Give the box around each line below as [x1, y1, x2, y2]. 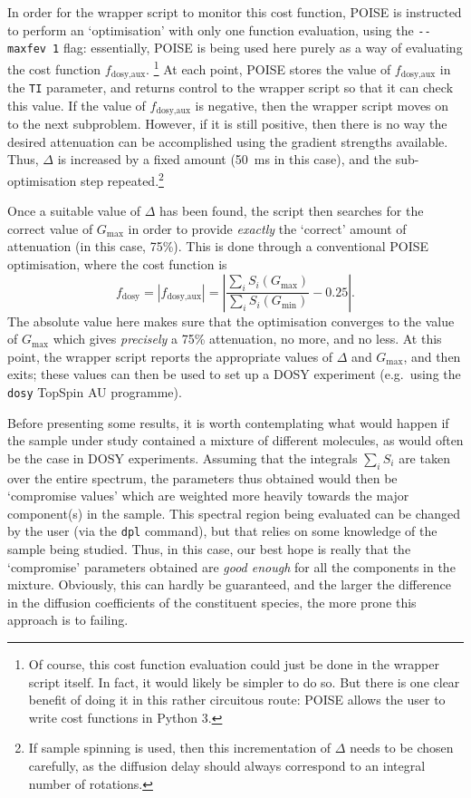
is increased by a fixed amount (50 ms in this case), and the [57, 150, 391, 169]
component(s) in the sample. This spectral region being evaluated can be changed [7, 503, 461, 522]
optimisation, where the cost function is [7, 254, 227, 273]
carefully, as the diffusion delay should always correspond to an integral [28, 755, 426, 774]
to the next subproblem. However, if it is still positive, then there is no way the [7, 114, 447, 133]
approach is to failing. [7, 610, 129, 629]
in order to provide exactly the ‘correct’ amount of [128, 219, 407, 238]
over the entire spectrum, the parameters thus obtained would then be [7, 468, 398, 487]
